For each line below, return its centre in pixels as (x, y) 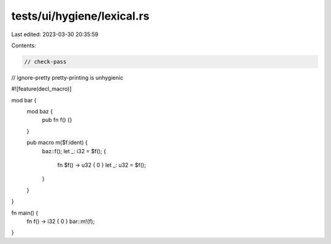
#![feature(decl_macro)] (41, 89)
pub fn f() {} (57, 120)
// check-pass (45, 62)
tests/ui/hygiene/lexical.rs (80, 16)
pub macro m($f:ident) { (57, 143)
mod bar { (24, 100)
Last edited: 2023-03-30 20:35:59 (55, 34)
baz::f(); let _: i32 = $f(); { (74, 151)
